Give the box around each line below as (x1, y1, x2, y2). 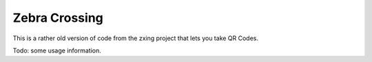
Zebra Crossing (12, 10, 103, 25)
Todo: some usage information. (12, 46, 101, 55)
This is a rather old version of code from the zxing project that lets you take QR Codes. (12, 34, 258, 42)
